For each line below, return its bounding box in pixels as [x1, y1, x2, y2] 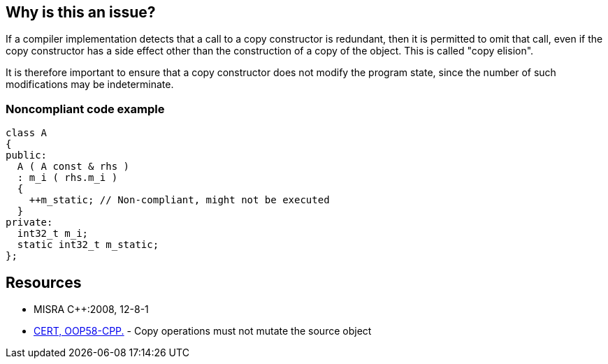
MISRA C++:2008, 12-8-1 [34, 303, 149, 316]
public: [6, 150, 48, 161]
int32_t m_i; [17, 228, 89, 240]
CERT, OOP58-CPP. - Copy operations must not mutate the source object [34, 325, 372, 337]
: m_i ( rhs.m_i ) [17, 172, 118, 184]
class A [6, 127, 48, 139]
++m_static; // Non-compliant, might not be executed [29, 194, 330, 206]
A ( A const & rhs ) [17, 161, 130, 173]
